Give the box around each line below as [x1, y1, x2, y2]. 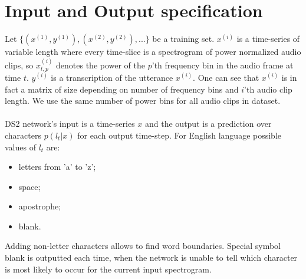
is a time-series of [236, 32, 300, 45]
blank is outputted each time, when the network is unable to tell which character [5, 251, 298, 264]
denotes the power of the [56, 58, 146, 71]
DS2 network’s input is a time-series [5, 117, 135, 130]
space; [18, 180, 41, 192]
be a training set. [152, 32, 215, 45]
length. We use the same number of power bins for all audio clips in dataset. [5, 94, 281, 107]
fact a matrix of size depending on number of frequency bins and [5, 83, 239, 95]
